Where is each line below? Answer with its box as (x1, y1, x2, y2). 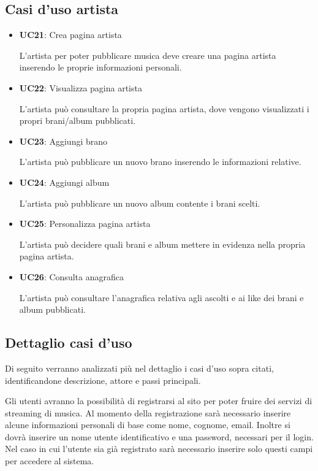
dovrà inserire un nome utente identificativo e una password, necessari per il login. (5, 430, 314, 443)
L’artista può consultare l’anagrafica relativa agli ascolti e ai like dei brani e (19, 291, 304, 304)
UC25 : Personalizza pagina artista (19, 217, 151, 230)
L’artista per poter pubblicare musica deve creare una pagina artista (19, 48, 276, 61)
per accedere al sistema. (5, 454, 94, 467)
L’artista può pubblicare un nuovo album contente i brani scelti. (19, 196, 260, 209)
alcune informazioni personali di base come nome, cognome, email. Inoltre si (5, 418, 290, 431)
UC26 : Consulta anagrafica (19, 270, 124, 283)
